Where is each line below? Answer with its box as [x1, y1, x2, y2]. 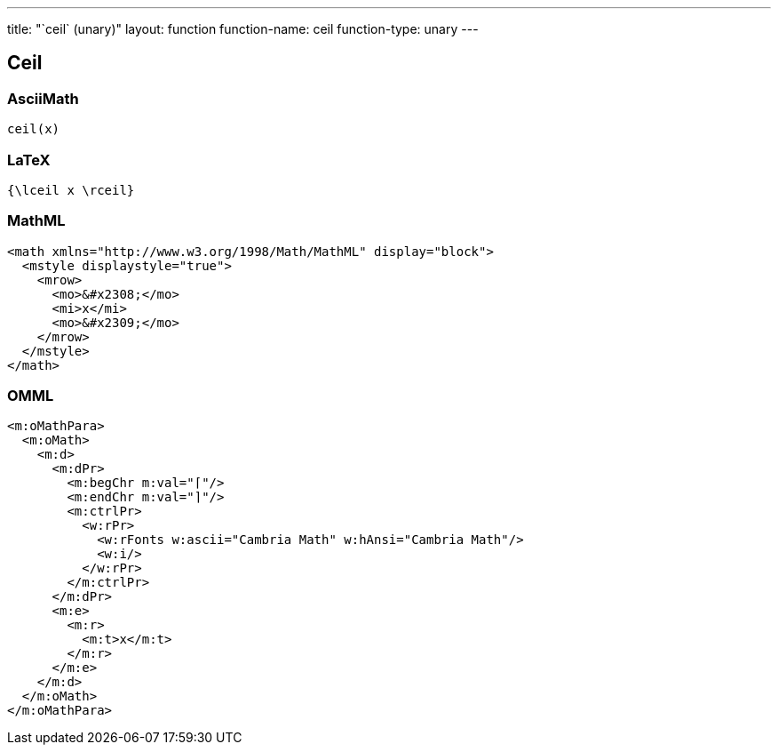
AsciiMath [7, 89, 79, 108]
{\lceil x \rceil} [7, 182, 135, 197]
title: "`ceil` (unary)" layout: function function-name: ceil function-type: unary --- [7, 21, 479, 36]
